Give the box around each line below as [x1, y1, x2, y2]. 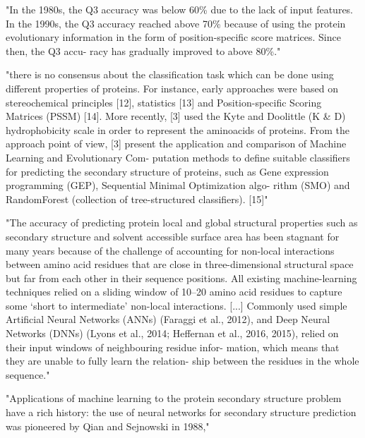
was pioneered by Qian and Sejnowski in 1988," [6, 418, 210, 433]
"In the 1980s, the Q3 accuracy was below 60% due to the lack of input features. [6, 2, 354, 16]
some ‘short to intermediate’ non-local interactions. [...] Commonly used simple [6, 298, 347, 312]
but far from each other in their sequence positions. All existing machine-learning [6, 270, 357, 285]
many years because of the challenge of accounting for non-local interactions [6, 243, 335, 257]
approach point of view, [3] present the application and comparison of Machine [6, 136, 347, 151]
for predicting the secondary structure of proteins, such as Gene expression [6, 164, 329, 178]
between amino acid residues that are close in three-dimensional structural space [6, 257, 354, 272]
